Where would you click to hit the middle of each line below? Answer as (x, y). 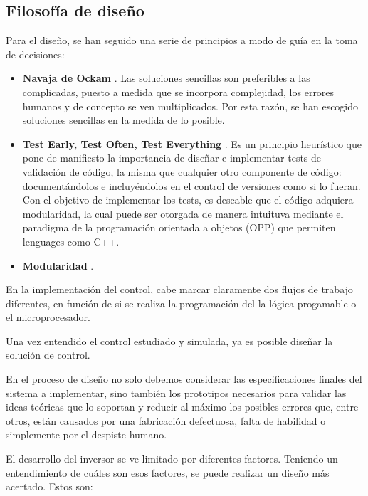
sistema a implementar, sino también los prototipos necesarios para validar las (176, 392)
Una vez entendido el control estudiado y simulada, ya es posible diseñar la (169, 341)
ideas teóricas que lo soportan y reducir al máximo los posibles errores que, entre (182, 407)
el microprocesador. (48, 317)
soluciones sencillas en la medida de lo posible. (123, 120)
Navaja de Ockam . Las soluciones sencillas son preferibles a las (166, 78)
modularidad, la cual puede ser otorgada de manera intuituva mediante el (183, 213)
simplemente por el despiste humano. (86, 434)
